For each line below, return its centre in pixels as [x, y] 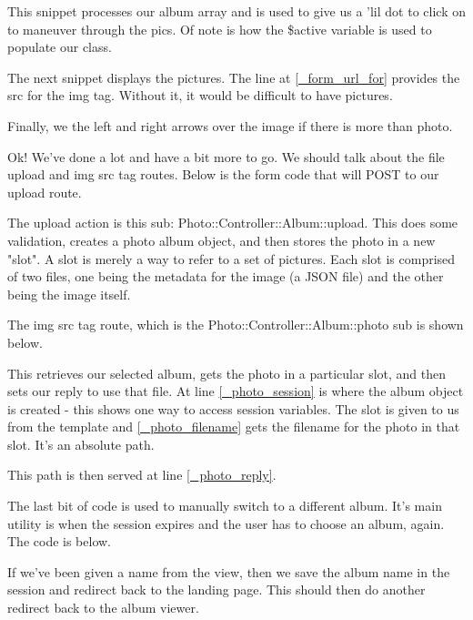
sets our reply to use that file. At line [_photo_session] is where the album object [236, 391]
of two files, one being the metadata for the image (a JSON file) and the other [226, 276]
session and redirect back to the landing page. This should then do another [216, 590]
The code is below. [60, 541]
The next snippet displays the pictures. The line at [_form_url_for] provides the [234, 77]
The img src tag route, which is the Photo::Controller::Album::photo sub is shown [236, 325]
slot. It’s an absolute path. [81, 444]
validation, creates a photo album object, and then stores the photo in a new [221, 240]
